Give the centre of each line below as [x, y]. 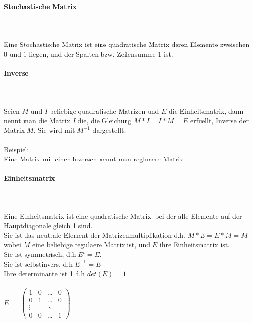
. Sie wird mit [54, 130]
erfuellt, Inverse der [219, 120]
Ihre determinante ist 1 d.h [45, 273]
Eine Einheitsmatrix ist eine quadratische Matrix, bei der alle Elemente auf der [123, 216]
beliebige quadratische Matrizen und [104, 111]
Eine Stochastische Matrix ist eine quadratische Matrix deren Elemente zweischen [127, 44]
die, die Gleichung [105, 120]
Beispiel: [17, 149]
